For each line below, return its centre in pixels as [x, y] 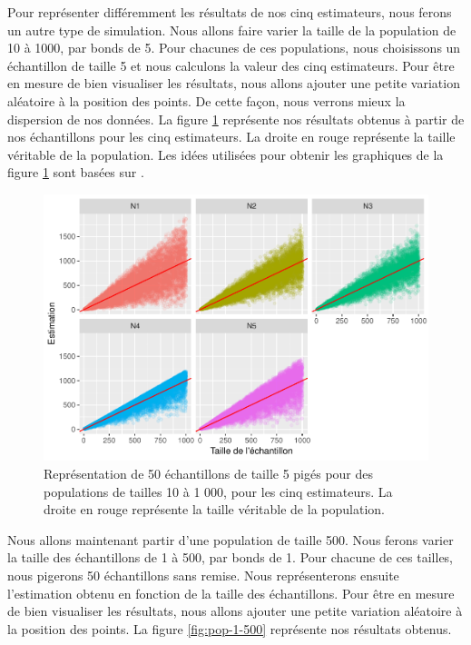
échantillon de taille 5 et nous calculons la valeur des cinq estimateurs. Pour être [231, 65]
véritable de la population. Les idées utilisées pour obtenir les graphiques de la [226, 154]
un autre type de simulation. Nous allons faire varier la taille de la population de [232, 30]
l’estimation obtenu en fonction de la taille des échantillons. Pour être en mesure [231, 593]
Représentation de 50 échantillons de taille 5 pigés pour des [209, 474]
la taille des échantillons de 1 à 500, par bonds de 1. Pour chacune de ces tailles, [231, 557]
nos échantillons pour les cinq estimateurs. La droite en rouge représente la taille [231, 137]
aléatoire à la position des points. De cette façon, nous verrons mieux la [206, 100]
